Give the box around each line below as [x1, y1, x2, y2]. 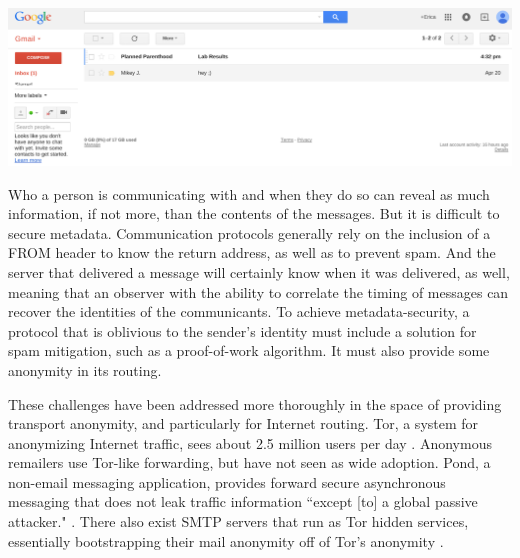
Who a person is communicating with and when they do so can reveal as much [8, 183, 490, 204]
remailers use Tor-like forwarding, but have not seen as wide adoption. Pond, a [8, 452, 491, 473]
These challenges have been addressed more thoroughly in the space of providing [8, 393, 502, 414]
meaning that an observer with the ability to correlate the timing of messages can [8, 281, 509, 302]
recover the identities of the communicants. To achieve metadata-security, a [8, 301, 470, 322]
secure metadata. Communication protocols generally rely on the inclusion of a [8, 222, 491, 243]
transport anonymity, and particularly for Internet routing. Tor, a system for [8, 413, 479, 434]
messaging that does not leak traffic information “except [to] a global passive [8, 491, 478, 512]
